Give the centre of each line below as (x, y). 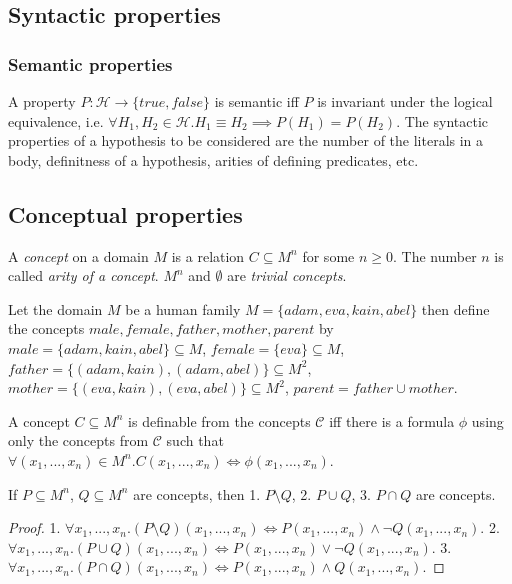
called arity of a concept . (83, 275)
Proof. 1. (34, 527)
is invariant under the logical (405, 101)
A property (42, 101)
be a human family (183, 308)
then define (455, 308)
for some (328, 255)
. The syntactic (442, 120)
